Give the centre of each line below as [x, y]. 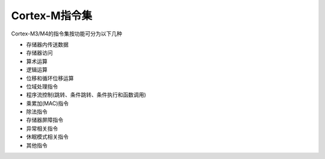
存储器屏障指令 [45, 120]
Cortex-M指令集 [52, 16]
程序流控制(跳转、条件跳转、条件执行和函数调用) [86, 95]
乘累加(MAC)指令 [48, 103]
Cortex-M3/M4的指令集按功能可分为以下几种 [67, 34]
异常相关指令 [42, 128]
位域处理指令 [42, 86]
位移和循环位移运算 [50, 78]
